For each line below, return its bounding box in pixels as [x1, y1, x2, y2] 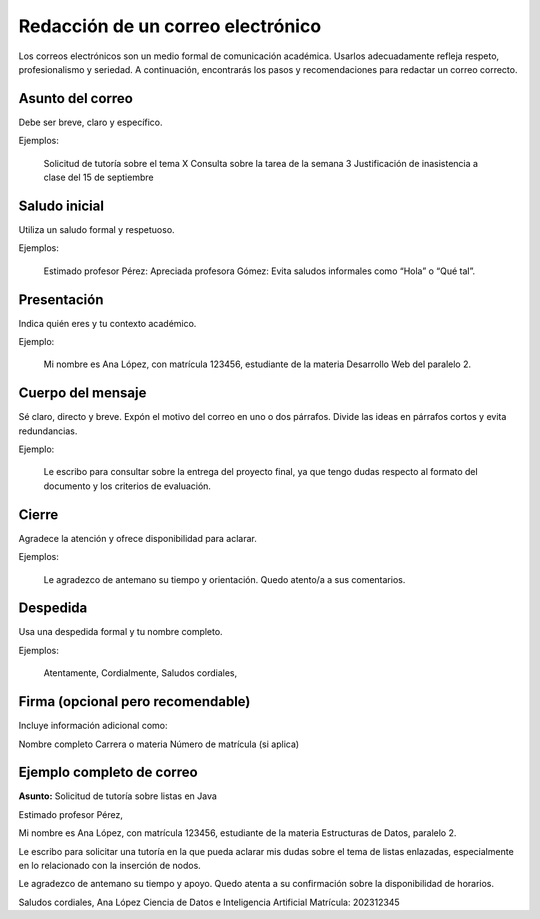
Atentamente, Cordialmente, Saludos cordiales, [43, 667, 238, 679]
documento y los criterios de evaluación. [43, 480, 212, 492]
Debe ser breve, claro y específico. [18, 116, 164, 128]
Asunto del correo [18, 90, 134, 107]
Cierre [18, 506, 59, 523]
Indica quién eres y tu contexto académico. [18, 317, 197, 329]
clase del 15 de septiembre [43, 171, 154, 184]
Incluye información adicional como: [18, 720, 168, 732]
